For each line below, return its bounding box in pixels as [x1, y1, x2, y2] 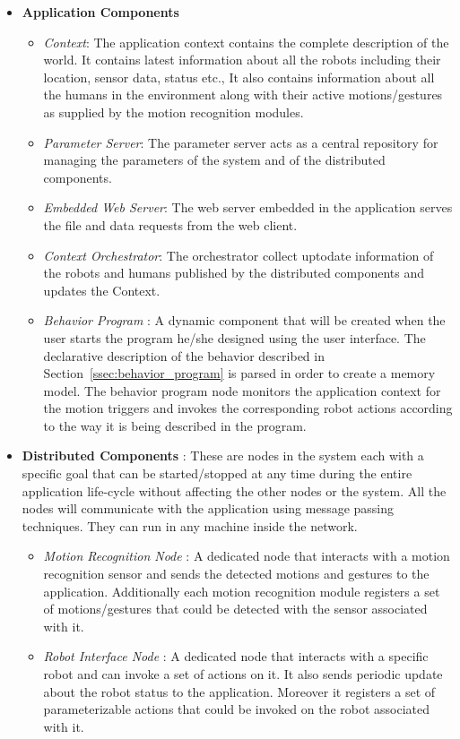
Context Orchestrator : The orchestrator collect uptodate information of [43, 245, 434, 264]
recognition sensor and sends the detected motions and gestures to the [43, 564, 430, 583]
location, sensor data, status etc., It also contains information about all [43, 67, 435, 86]
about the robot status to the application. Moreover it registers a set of [43, 682, 436, 700]
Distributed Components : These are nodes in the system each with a [22, 446, 424, 465]
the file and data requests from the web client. [43, 215, 298, 234]
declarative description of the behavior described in [43, 346, 325, 365]
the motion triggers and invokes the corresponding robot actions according [43, 399, 453, 417]
